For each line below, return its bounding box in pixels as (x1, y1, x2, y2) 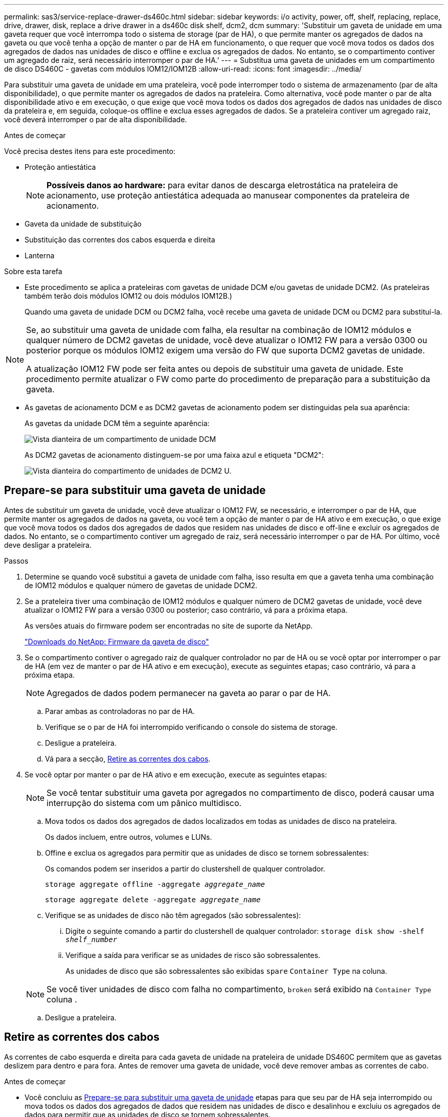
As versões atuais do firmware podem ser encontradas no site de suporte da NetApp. (25, 621, 313, 630)
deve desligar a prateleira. (4, 540, 92, 549)
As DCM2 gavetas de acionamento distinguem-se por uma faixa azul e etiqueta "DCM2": (25, 451, 324, 459)
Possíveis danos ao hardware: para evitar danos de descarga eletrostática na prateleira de (47, 180, 398, 190)
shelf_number (65, 935, 118, 944)
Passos (4, 556, 29, 565)
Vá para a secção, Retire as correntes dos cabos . (45, 754, 211, 763)
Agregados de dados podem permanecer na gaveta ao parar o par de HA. (47, 687, 331, 698)
